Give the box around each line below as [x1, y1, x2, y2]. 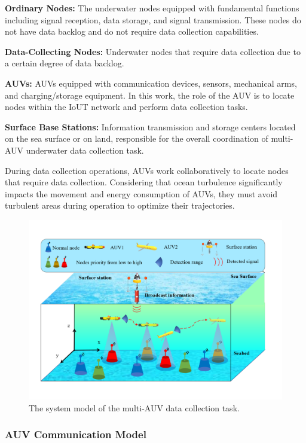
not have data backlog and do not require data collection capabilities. [5, 25, 259, 38]
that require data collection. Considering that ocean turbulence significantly [5, 176, 283, 188]
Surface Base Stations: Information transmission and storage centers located [5, 120, 296, 133]
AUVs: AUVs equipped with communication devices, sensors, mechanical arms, [5, 77, 297, 89]
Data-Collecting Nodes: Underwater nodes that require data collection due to [5, 45, 301, 57]
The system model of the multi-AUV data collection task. [29, 401, 240, 414]
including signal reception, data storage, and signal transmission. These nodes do [5, 13, 301, 26]
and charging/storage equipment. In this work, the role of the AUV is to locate [5, 88, 295, 101]
